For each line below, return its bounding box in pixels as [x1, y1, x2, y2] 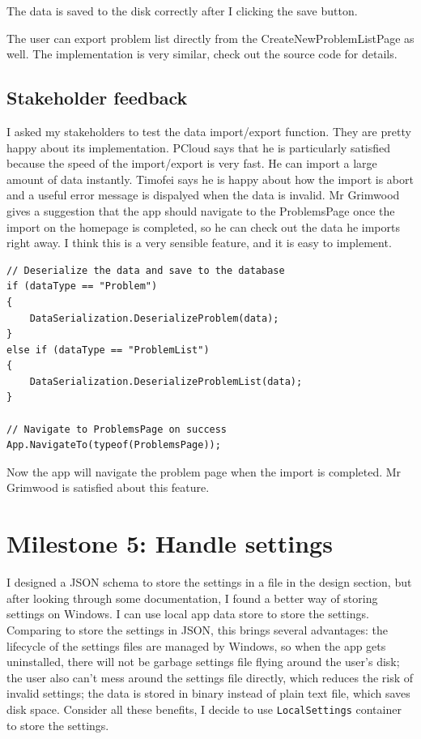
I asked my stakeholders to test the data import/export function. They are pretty [6, 122, 411, 139]
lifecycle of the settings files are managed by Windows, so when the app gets [6, 637, 386, 654]
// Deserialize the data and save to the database [6, 264, 285, 276]
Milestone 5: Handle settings [6, 527, 333, 560]
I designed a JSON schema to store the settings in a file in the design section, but [6, 574, 412, 591]
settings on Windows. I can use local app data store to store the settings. [6, 605, 369, 622]
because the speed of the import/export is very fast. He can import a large [6, 155, 377, 172]
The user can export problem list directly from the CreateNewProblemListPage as [6, 29, 415, 46]
